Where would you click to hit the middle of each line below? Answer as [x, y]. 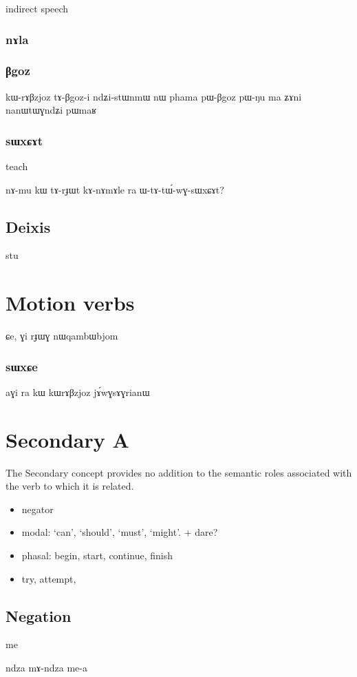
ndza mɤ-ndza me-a [46, 668]
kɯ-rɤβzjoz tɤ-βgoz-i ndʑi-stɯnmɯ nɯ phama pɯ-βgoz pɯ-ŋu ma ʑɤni [154, 96]
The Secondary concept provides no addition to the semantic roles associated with [179, 472]
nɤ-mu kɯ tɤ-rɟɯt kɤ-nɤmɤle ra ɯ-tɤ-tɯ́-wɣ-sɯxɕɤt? [115, 189]
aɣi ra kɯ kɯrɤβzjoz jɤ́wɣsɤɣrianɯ [78, 392]
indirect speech [37, 8]
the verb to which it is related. [70, 486]
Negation [39, 615]
